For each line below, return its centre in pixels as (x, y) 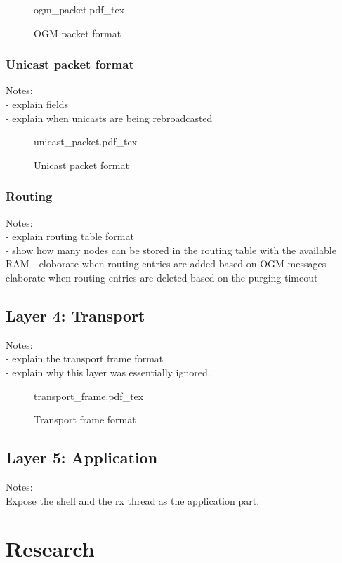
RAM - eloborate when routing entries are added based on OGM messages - (169, 264)
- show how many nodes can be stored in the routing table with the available (171, 250)
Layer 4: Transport (75, 315)
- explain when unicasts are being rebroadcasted (109, 118)
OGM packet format (78, 33)
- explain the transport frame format (85, 358)
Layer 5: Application (82, 457)
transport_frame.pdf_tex (89, 396)
